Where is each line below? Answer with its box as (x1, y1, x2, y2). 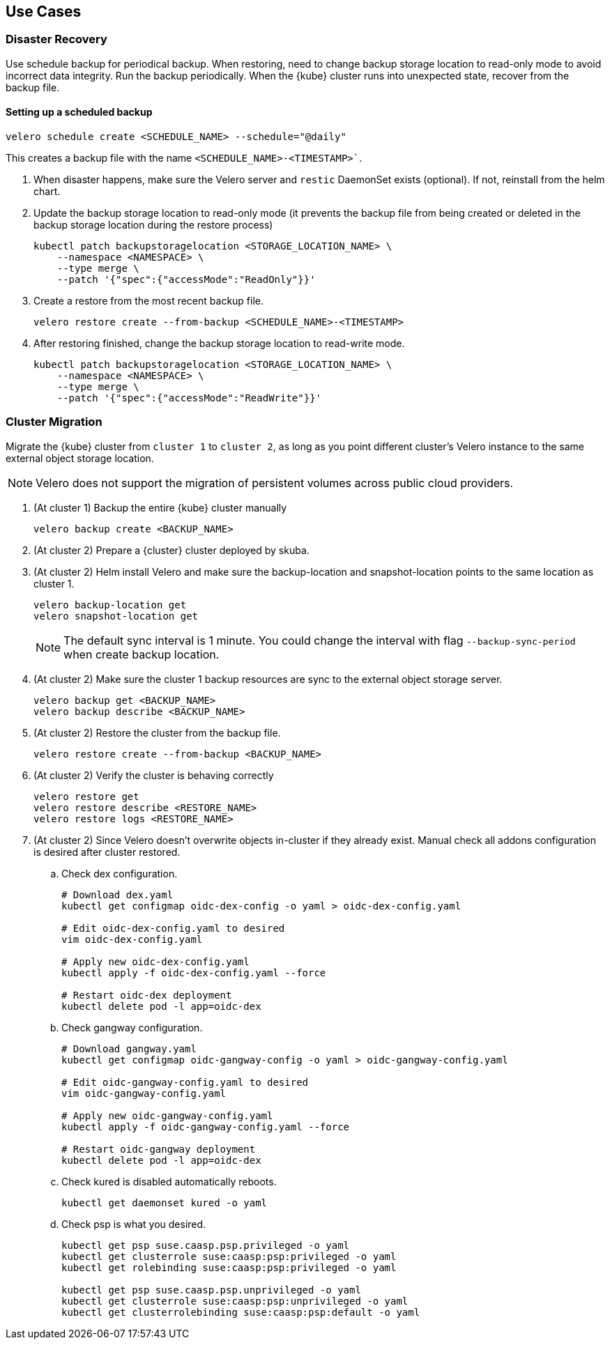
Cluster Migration (6, 415, 102, 429)
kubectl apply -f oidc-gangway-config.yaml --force (61, 1121, 350, 1132)
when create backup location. (63, 647, 220, 661)
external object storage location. (6, 452, 154, 464)
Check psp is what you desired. (61, 1217, 206, 1230)
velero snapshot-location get (33, 610, 199, 622)
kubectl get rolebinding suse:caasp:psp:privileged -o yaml (61, 1261, 397, 1273)
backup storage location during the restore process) (33, 219, 273, 231)
